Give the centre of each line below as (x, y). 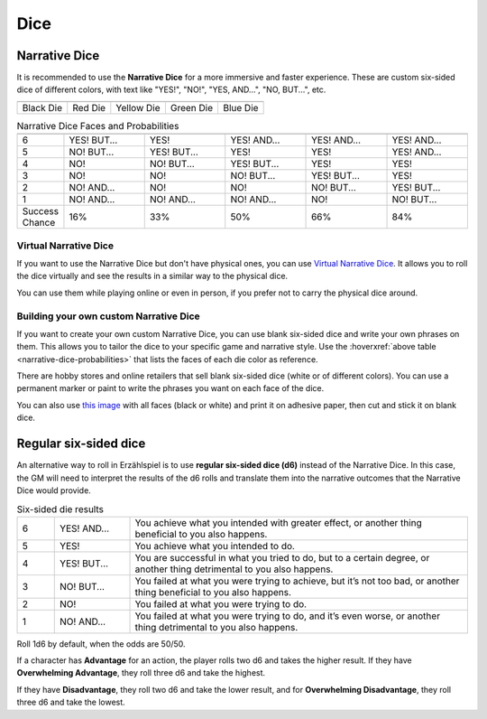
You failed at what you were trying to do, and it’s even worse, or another (288, 616)
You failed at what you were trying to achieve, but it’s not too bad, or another (297, 581)
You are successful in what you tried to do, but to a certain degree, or (282, 557)
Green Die (192, 107)
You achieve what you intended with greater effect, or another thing (279, 522)
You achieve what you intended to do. (215, 546)
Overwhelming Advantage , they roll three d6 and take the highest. (141, 673)
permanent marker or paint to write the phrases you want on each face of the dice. (170, 388)
